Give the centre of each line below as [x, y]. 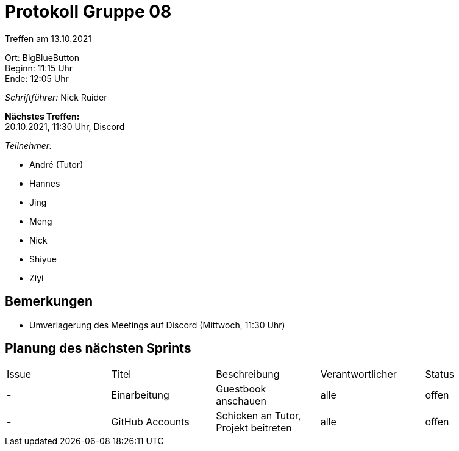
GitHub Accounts [150, 422]
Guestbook [241, 389]
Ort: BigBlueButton [42, 57]
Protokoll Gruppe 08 [88, 12]
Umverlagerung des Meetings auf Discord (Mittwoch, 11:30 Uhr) [157, 325]
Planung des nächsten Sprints [98, 348]
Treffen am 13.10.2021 [48, 38]
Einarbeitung [140, 395]
